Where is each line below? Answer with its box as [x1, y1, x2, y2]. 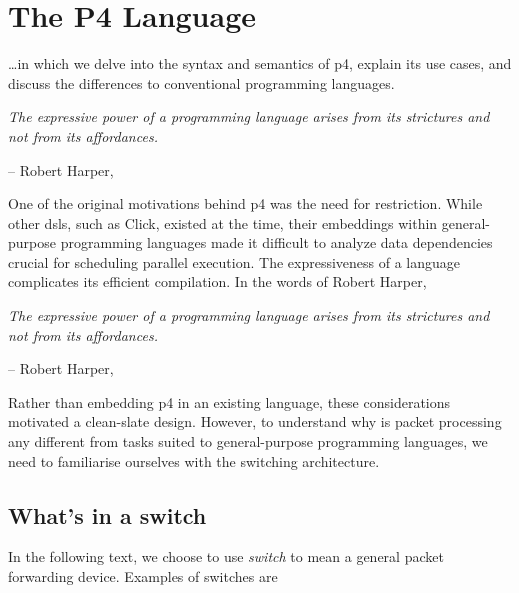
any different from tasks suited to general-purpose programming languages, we [8, 431, 488, 452]
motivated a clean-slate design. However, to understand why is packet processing [8, 411, 502, 432]
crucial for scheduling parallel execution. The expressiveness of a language [8, 251, 461, 272]
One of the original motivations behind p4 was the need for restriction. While [8, 193, 483, 214]
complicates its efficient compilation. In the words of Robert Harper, [8, 271, 427, 292]
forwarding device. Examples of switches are [8, 566, 278, 587]
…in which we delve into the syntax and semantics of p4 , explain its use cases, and [8, 53, 512, 74]
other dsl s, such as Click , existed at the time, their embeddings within [8, 212, 438, 233]
